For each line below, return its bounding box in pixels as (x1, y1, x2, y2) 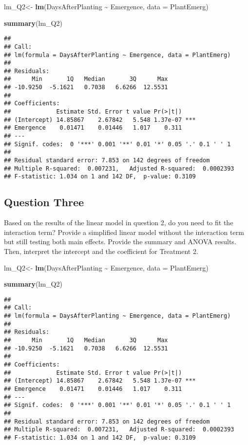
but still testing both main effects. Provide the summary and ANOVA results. (4, 236, 236, 247)
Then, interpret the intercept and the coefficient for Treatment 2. (4, 246, 198, 256)
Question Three (4, 194, 84, 210)
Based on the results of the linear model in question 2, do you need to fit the (4, 217, 233, 228)
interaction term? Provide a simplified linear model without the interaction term (4, 227, 244, 237)
